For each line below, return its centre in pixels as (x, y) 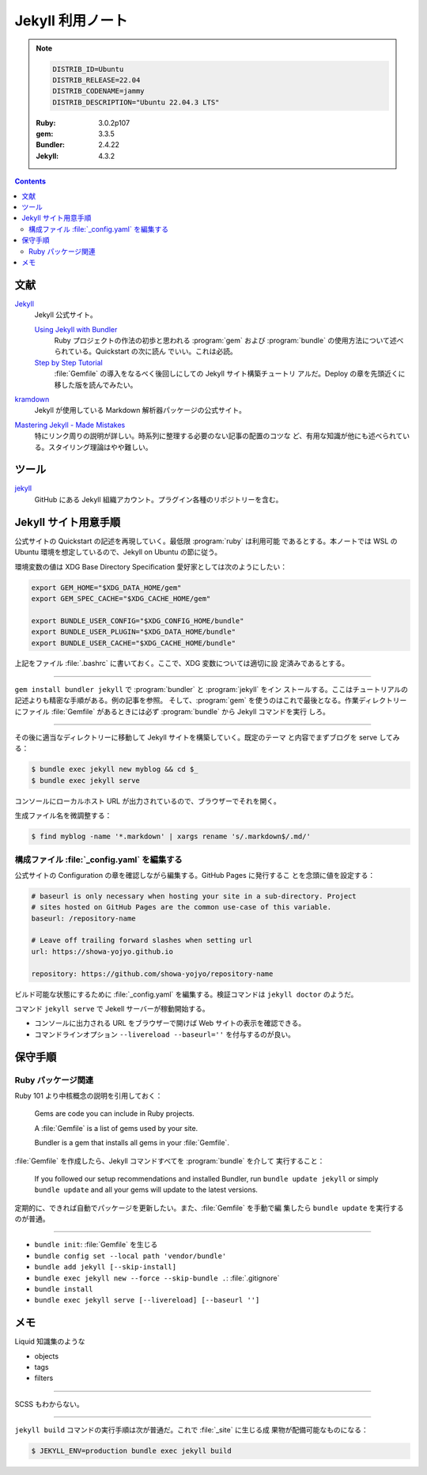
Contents (30, 181)
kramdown (32, 399)
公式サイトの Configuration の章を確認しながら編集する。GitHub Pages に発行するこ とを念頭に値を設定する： (195, 875)
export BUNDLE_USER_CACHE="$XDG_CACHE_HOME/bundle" (134, 643)
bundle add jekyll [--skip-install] (106, 1267)
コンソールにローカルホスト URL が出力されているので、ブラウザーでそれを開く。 (147, 801)
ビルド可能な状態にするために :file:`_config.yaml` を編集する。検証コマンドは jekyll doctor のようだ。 (186, 994)
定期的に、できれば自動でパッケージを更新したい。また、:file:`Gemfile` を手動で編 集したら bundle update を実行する (209, 1208)
